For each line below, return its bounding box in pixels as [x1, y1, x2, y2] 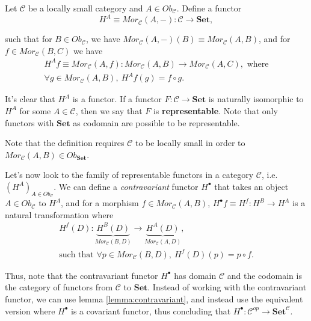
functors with [5, 116, 54, 129]
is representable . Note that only [153, 104, 278, 117]
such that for [5, 32, 52, 45]
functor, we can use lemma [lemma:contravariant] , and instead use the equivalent [5, 292, 303, 305]
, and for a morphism [61, 197, 139, 209]
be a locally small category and [28, 2, 143, 14]
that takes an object [214, 180, 289, 192]
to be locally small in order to [135, 136, 245, 149]
